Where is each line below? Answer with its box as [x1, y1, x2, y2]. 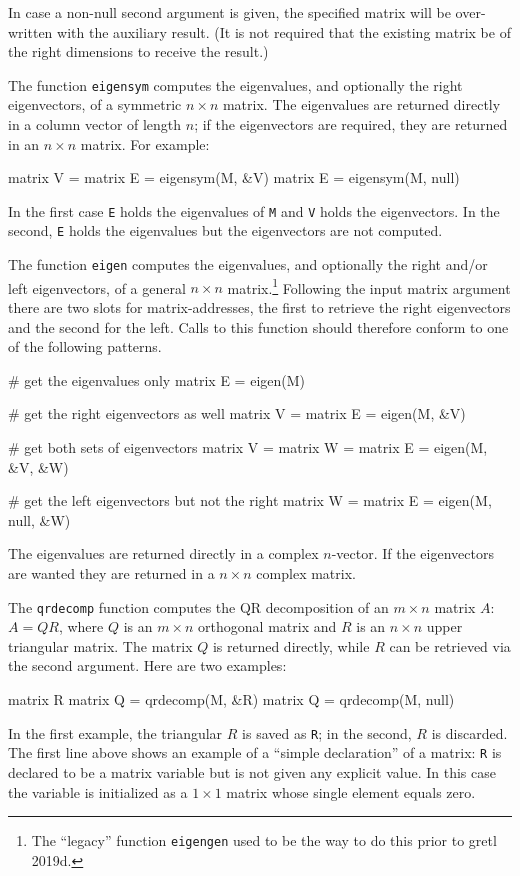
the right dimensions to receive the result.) [8, 41, 269, 62]
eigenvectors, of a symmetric [8, 94, 182, 115]
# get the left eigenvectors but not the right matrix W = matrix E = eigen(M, [8, 490, 492, 511]
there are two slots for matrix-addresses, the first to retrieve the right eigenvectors [8, 297, 511, 318]
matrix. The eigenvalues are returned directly [222, 94, 501, 115]
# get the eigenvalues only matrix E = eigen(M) [8, 369, 306, 390]
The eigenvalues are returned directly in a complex [8, 543, 319, 564]
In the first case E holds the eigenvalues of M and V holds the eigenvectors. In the [8, 200, 500, 221]
